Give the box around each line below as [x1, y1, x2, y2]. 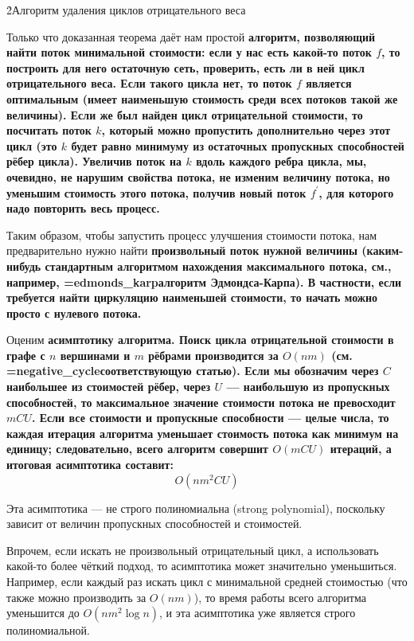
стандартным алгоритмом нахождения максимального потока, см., [45, 257, 392, 274]
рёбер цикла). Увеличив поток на [6, 153, 182, 170]
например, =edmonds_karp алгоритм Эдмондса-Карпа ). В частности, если [6, 273, 402, 290]
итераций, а [330, 440, 392, 457]
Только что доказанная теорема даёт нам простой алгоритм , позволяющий [6, 28, 376, 45]
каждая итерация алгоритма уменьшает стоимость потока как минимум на [6, 424, 399, 441]
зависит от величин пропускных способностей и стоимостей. [6, 515, 303, 532]
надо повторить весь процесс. [6, 200, 160, 217]
